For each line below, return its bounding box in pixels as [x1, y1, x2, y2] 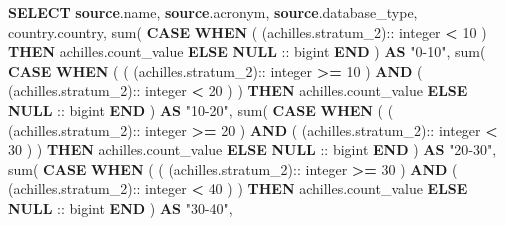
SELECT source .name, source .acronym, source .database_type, [8, 2, 418, 22]
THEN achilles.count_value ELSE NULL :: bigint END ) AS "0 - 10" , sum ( [8, 41, 486, 62]
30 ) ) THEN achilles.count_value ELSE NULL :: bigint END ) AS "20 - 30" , [8, 139, 497, 160]
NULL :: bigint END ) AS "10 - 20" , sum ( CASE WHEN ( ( [8, 99, 394, 120]
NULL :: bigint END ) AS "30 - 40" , [8, 197, 233, 218]
